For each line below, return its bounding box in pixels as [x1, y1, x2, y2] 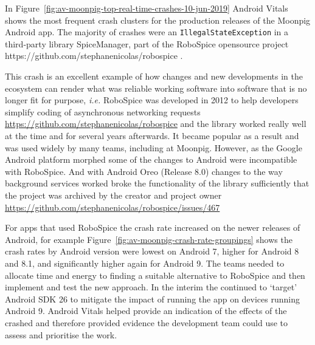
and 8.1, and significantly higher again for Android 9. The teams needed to [5, 256, 285, 269]
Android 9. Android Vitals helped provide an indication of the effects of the [5, 304, 287, 317]
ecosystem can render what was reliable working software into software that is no [5, 81, 307, 94]
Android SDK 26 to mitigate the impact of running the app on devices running [5, 292, 300, 305]
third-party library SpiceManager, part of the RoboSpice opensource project [5, 37, 289, 50]
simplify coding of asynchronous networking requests [5, 105, 201, 118]
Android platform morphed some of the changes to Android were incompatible [5, 153, 297, 166]
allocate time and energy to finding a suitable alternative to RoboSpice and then [5, 268, 305, 281]
